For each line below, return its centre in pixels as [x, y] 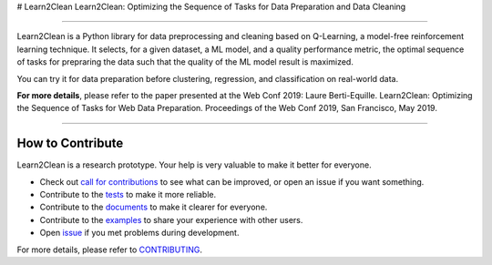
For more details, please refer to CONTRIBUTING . [109, 250]
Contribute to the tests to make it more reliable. [128, 195]
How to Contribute [70, 143]
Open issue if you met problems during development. [139, 233]
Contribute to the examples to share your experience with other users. [171, 219]
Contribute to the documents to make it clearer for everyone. [154, 207]
